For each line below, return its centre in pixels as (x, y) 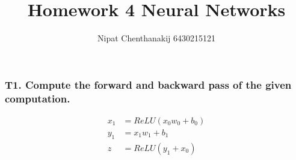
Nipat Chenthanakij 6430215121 (156, 38)
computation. (38, 98)
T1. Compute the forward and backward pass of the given (148, 84)
